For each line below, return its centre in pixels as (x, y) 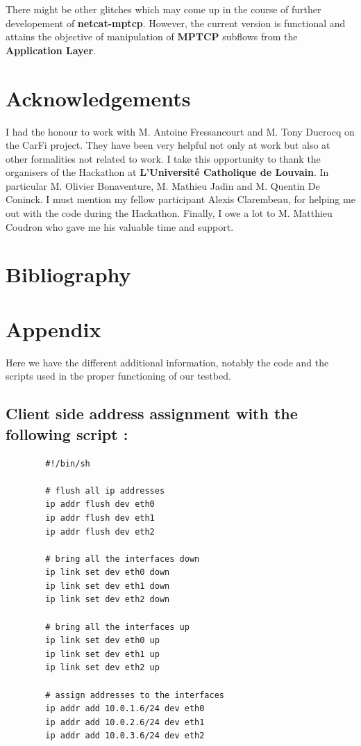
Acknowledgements (98, 98)
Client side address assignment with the (152, 413)
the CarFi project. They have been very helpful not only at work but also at (168, 145)
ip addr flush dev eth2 (100, 532)
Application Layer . (51, 50)
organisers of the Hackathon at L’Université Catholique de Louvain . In (167, 172)
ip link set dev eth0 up (102, 641)
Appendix (53, 329)
